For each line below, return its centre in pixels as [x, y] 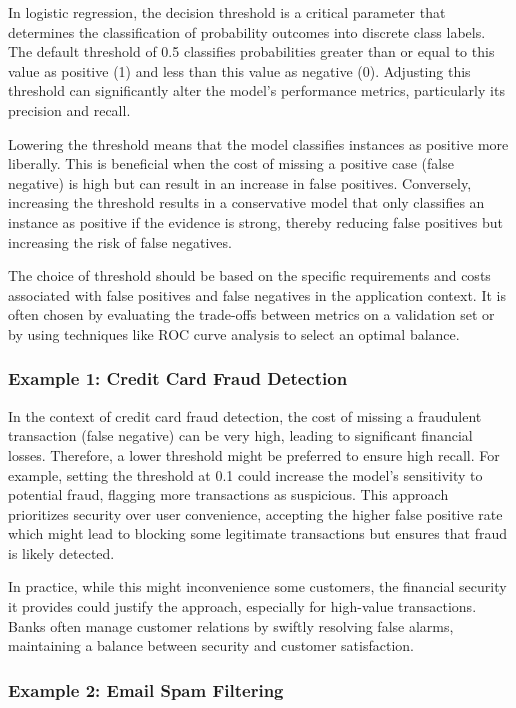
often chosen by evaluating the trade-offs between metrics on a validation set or [251, 314]
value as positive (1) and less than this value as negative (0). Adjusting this [239, 70]
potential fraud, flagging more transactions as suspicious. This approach [228, 494]
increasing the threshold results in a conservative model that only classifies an [246, 202]
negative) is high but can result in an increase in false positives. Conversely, [240, 182]
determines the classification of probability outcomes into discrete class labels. [247, 31]
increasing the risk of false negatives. [120, 241]
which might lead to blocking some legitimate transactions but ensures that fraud [258, 533]
